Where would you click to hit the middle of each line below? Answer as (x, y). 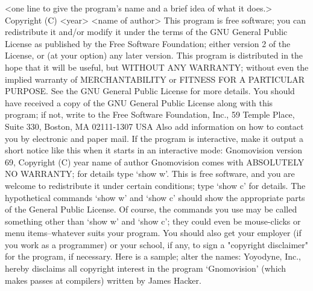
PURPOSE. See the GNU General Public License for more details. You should (150, 91)
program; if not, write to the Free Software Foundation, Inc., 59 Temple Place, (150, 114)
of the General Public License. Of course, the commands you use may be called (151, 209)
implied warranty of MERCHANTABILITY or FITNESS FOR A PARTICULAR (155, 79)
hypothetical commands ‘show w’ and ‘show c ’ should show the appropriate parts (155, 197)
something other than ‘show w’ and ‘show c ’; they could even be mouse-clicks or (153, 221)
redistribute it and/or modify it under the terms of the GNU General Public (146, 32)
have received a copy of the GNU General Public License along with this (139, 102)
